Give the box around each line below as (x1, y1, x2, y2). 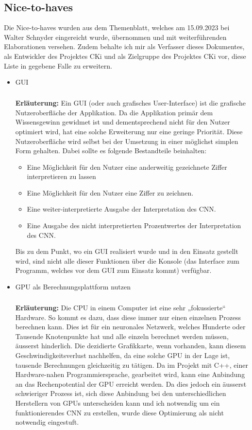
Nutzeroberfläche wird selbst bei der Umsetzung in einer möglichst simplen (15, 136, 238, 146)
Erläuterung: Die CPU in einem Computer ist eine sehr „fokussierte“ (15, 303, 226, 313)
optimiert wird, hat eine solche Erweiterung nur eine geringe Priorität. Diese (15, 126, 243, 136)
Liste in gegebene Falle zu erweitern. (4, 60, 112, 71)
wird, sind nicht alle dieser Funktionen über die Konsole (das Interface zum (15, 255, 239, 266)
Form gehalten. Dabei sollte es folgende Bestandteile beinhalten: (15, 145, 207, 156)
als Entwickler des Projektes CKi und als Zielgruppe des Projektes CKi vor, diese (4, 51, 246, 61)
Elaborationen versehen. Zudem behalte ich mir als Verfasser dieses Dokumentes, (4, 41, 245, 52)
